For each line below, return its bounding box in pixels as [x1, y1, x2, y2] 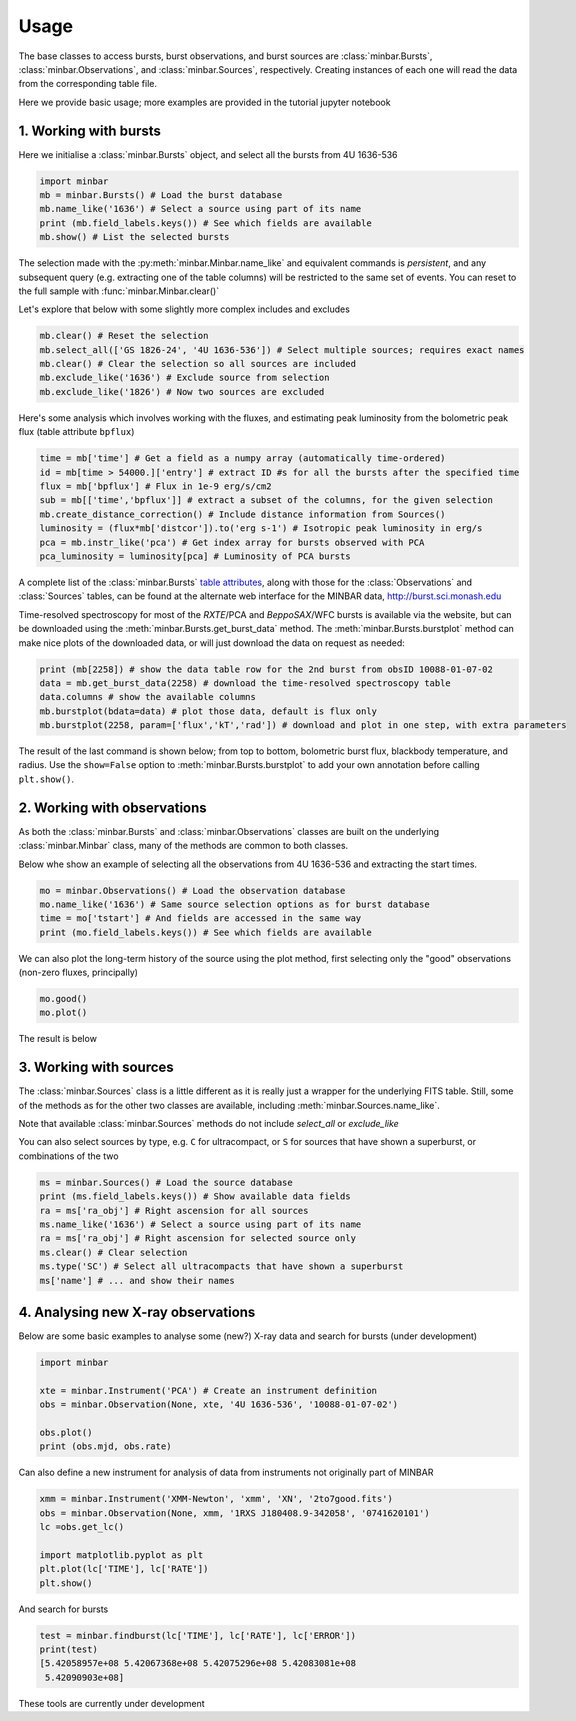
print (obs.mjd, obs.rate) [39, 1441, 172, 1452]
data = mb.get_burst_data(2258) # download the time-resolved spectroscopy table [39, 677, 452, 689]
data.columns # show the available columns [39, 691, 257, 703]
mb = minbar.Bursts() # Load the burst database [39, 190, 283, 200]
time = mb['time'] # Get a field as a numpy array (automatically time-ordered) [39, 453, 446, 464]
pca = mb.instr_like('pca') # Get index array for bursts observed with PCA [39, 536, 425, 548]
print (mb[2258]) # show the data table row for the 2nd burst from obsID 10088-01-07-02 [39, 663, 494, 675]
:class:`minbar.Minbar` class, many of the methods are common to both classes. [18, 840, 349, 852]
